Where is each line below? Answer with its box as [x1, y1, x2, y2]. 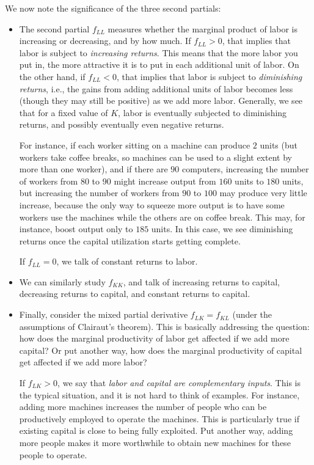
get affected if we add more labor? [19, 356, 147, 368]
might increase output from [114, 174, 216, 187]
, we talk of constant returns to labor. [56, 255, 198, 268]
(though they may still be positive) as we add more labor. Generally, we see [19, 94, 303, 107]
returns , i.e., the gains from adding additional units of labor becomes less [19, 82, 293, 95]
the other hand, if [19, 70, 86, 82]
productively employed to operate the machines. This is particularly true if [19, 412, 299, 425]
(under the [232, 308, 272, 321]
